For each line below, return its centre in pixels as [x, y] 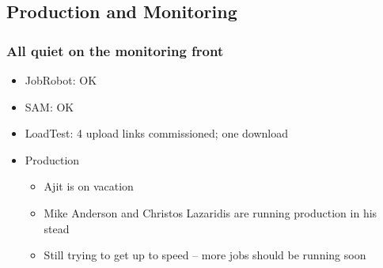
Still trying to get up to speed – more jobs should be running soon [205, 255]
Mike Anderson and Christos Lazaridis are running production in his [210, 212]
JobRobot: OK [61, 80]
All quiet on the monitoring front [115, 50]
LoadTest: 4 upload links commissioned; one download [157, 133]
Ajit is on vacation [89, 186]
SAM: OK [49, 106]
